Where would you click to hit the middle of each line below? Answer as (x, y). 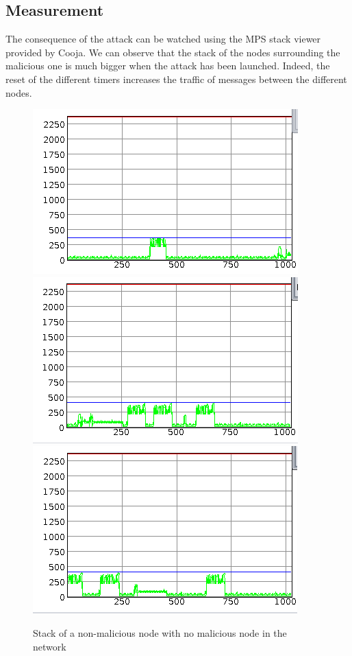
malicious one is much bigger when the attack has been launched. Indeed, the (168, 66)
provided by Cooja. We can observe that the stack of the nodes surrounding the (173, 52)
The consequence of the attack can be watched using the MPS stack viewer (163, 39)
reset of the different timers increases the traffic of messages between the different (176, 79)
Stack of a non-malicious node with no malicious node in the (160, 632)
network (50, 646)
